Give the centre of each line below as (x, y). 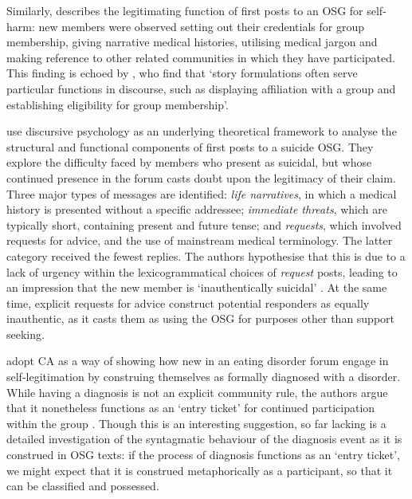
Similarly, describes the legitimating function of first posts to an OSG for (185, 10)
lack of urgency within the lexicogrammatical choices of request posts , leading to (202, 271)
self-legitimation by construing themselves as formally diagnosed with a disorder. (204, 377)
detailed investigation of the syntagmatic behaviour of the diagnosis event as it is (204, 439)
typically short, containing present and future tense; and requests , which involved (204, 224)
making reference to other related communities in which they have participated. (201, 57)
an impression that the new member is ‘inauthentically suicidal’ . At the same (197, 287)
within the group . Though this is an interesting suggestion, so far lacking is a (196, 423)
